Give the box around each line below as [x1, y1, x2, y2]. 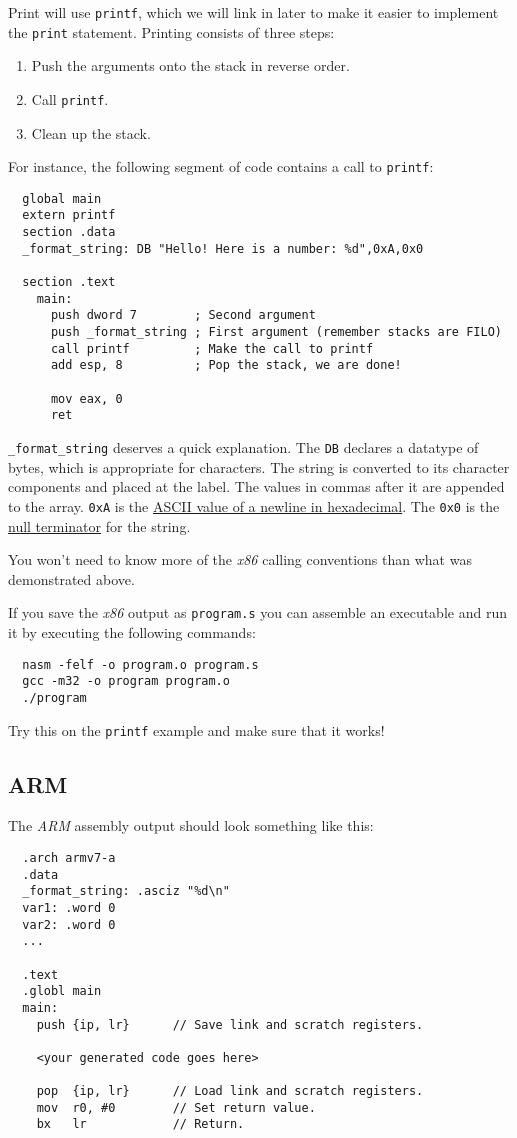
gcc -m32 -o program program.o [22, 674, 230, 689]
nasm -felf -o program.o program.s [22, 657, 259, 672]
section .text [22, 275, 116, 290]
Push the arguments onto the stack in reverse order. [31, 55, 350, 76]
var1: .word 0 [22, 900, 116, 915]
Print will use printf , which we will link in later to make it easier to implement [8, 2, 499, 22]
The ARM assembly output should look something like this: [8, 815, 374, 836]
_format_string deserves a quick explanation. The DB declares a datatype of [8, 437, 479, 457]
